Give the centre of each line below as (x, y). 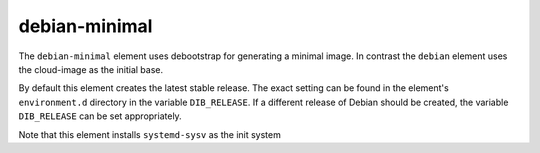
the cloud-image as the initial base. (91, 69)
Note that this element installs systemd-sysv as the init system (150, 134)
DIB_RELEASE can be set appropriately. (100, 116)
